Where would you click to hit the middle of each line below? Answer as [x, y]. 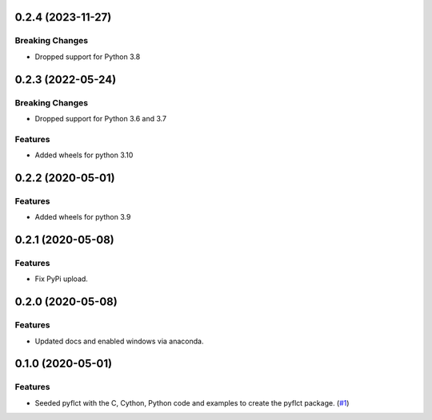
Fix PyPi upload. [61, 279]
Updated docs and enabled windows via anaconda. [119, 341]
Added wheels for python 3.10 [84, 155]
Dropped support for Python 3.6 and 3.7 [101, 118]
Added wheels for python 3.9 [83, 217]
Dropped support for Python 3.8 [88, 57]
